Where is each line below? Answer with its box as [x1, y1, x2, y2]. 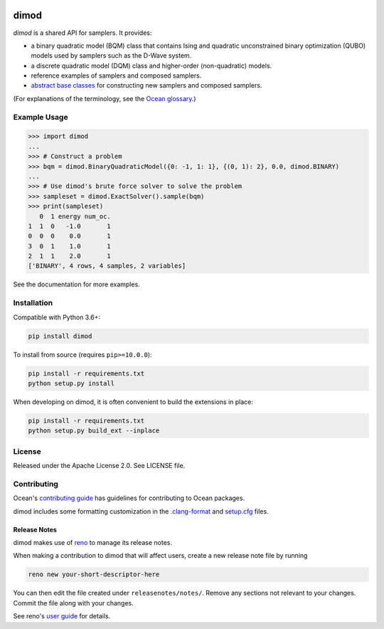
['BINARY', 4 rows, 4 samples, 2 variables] [28, 262, 186, 270]
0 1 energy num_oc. [39, 212, 112, 220]
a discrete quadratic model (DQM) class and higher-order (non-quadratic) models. [31, 61, 272, 70]
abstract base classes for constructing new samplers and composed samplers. [31, 81, 262, 90]
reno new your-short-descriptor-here [28, 571, 160, 578]
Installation [13, 298, 53, 308]
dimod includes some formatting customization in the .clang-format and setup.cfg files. [13, 506, 270, 516]
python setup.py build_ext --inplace [28, 427, 160, 435]
